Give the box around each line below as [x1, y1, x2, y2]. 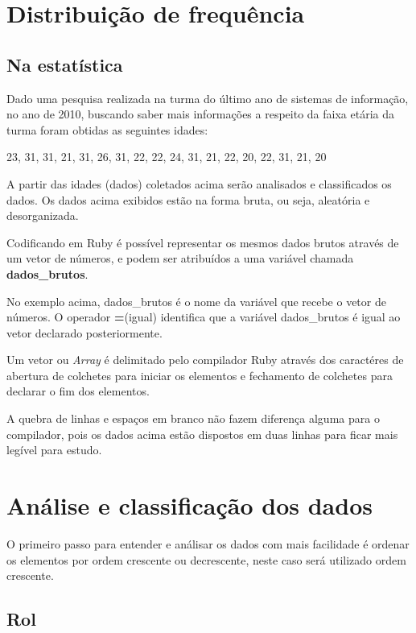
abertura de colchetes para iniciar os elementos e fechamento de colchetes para [6, 366, 393, 383]
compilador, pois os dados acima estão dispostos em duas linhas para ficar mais [6, 425, 398, 442]
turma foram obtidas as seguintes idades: [6, 121, 208, 138]
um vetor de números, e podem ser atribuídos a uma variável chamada [6, 250, 354, 267]
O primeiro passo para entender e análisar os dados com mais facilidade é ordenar [6, 535, 410, 552]
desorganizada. [6, 207, 79, 224]
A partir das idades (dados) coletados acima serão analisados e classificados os [6, 175, 392, 192]
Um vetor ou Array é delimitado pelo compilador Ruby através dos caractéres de [6, 351, 404, 368]
